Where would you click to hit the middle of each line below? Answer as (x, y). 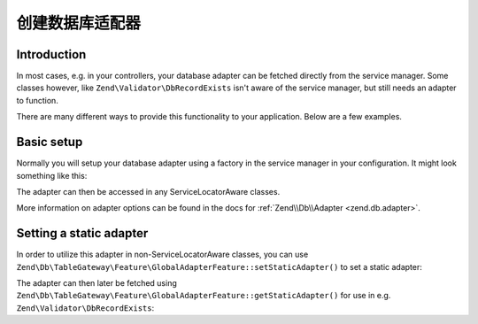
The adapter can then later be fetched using (96, 283)
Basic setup (50, 142)
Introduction (51, 54)
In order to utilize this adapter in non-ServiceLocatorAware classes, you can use (162, 255)
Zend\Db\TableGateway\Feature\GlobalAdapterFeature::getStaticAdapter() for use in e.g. (204, 296)
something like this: (52, 175)
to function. (38, 100)
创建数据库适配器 (79, 23)
